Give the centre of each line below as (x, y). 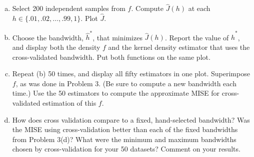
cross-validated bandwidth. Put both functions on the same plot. (111, 57)
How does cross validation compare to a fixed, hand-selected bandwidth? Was (131, 119)
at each (199, 8)
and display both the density (56, 47)
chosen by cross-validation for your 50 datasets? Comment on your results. (126, 149)
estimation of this (69, 102)
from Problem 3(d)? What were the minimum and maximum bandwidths (124, 139)
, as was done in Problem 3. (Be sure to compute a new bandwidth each (126, 83)
